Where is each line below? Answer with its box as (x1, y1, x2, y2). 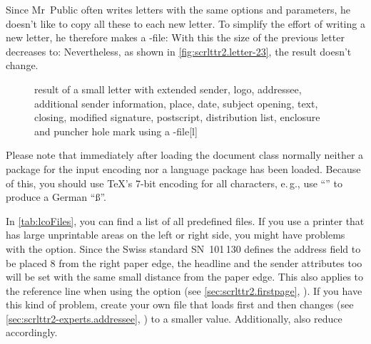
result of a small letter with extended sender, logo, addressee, (34, 81, 302, 96)
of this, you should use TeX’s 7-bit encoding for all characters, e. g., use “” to (6, 175, 342, 190)
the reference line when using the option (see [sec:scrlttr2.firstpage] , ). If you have (6, 283, 362, 298)
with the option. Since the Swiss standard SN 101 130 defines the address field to (6, 241, 361, 256)
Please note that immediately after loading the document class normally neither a (6, 147, 364, 162)
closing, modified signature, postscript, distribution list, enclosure (34, 110, 320, 125)
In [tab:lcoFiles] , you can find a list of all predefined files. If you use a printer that (6, 213, 365, 228)
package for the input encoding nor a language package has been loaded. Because (6, 161, 361, 176)
